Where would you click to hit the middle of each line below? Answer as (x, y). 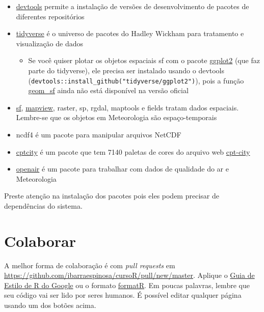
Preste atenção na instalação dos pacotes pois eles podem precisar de (112, 196)
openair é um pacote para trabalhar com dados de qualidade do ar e (122, 169)
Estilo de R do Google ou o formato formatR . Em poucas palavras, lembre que (127, 285)
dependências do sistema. (43, 205)
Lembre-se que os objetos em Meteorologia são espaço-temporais (116, 117)
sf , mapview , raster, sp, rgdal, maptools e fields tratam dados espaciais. (127, 107)
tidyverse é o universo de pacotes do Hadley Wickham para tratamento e (130, 33)
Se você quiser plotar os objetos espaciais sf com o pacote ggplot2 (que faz (144, 60)
